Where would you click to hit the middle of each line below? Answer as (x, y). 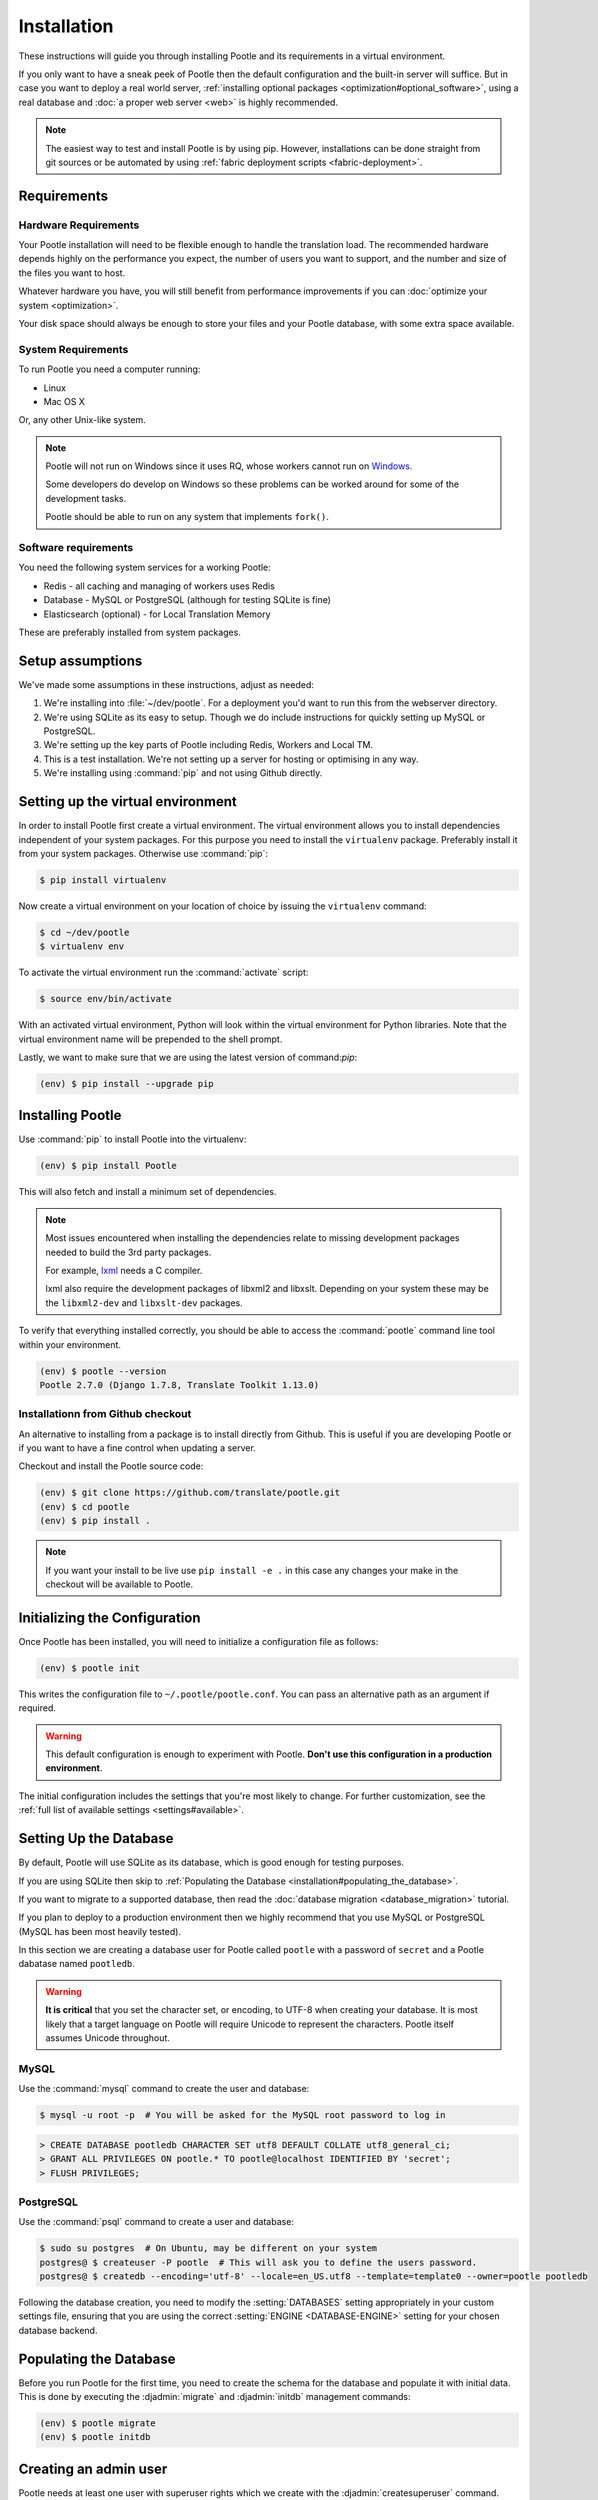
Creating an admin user (93, 2468)
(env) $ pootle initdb (95, 2437)
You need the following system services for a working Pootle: (145, 567)
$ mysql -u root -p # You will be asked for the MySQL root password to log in (242, 2115)
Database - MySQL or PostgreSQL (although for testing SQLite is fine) (187, 600)
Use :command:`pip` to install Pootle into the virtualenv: (132, 1139)
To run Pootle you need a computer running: (109, 369)
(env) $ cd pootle (84, 1506)
